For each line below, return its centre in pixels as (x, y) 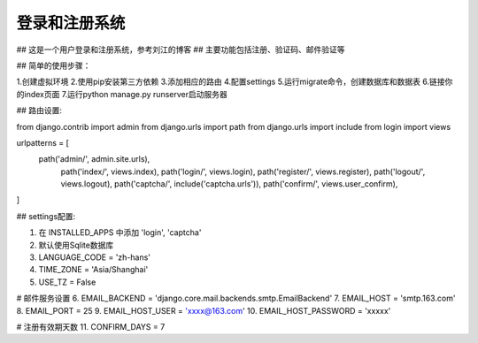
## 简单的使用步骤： (54, 65)
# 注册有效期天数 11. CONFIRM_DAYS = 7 (91, 326)
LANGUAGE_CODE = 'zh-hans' (94, 257)
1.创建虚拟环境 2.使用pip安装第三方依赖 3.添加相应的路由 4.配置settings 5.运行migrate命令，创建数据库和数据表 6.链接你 (235, 82)
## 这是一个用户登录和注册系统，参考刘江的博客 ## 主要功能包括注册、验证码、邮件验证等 (181, 50)
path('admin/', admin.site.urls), (94, 159)
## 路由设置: (39, 111)
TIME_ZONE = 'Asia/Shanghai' (93, 270)
